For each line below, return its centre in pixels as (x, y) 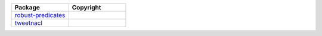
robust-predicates (40, 15)
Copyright (86, 7)
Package (27, 7)
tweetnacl (29, 23)
